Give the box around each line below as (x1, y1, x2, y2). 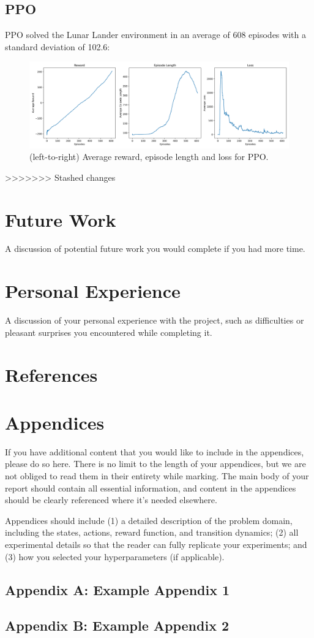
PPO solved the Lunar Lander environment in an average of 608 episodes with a (5, 28, 306, 41)
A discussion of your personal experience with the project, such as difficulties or (5, 314, 304, 327)
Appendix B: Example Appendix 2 (5, 616, 230, 635)
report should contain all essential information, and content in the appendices (5, 481, 296, 494)
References (5, 362, 98, 387)
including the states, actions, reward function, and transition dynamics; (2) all (5, 526, 299, 539)
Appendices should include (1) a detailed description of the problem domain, (5, 514, 293, 526)
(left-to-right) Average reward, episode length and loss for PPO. (29, 150, 269, 163)
